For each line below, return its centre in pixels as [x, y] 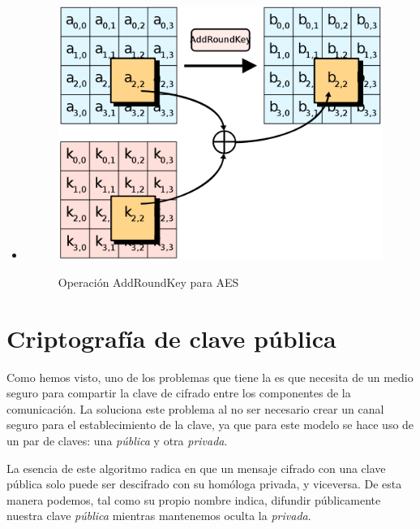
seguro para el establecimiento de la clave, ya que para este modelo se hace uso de [210, 425]
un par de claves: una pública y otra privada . [117, 441]
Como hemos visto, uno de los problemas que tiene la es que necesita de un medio [210, 377]
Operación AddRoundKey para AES [148, 282]
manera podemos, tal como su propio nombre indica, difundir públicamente [194, 499]
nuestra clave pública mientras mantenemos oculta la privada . [159, 516]
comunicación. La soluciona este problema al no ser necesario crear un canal [195, 408]
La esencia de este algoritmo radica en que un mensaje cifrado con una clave [196, 468]
